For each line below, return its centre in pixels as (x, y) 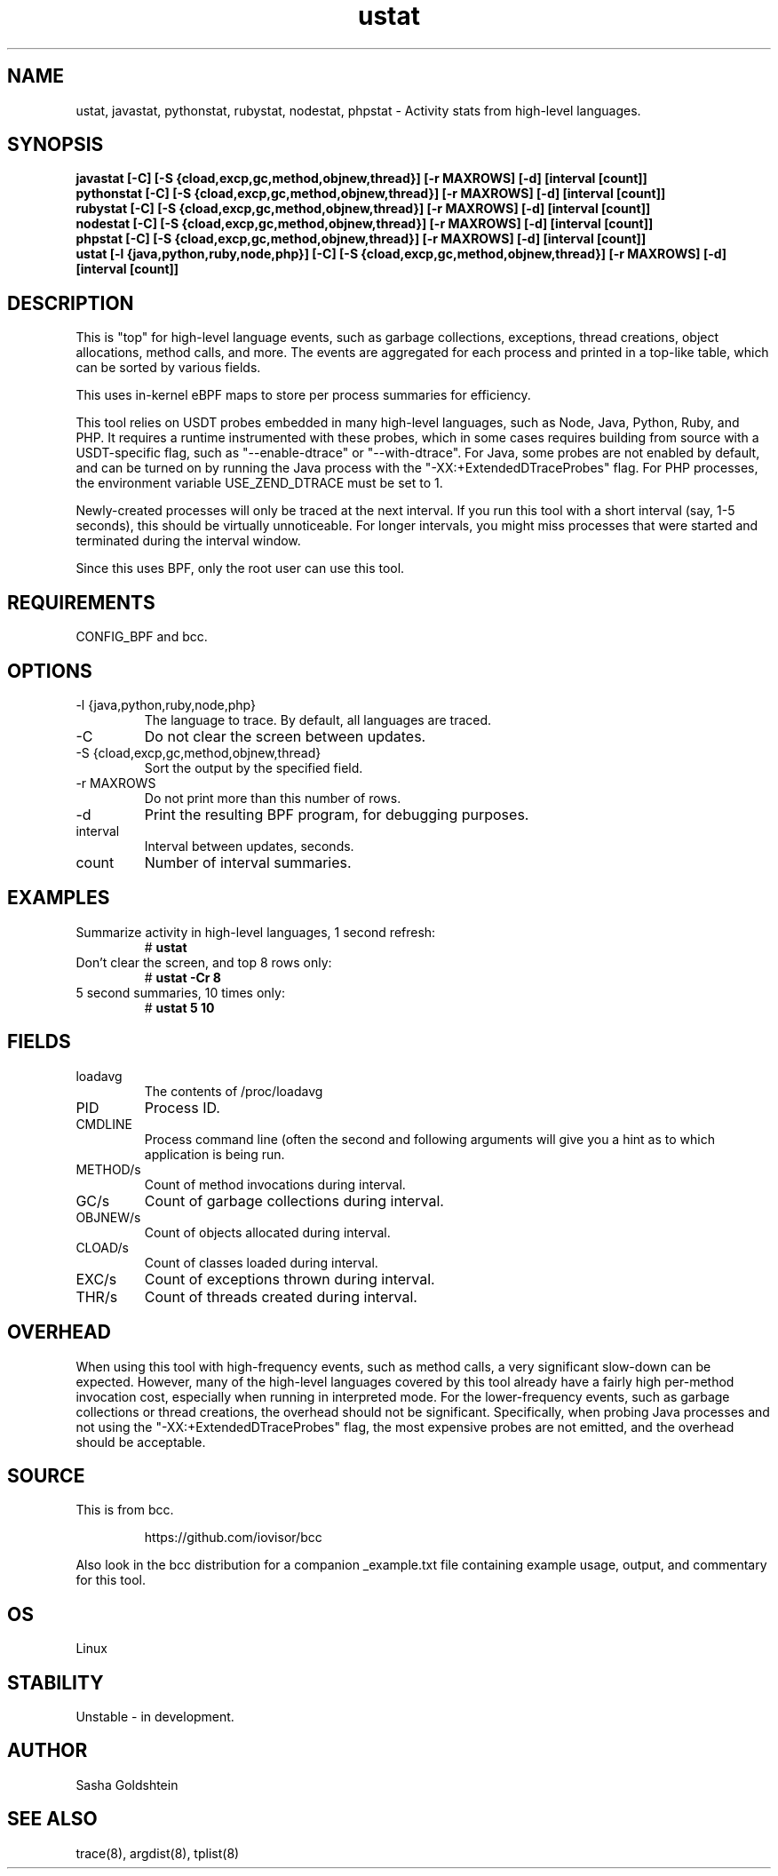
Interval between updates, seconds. (249, 846)
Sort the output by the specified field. (254, 767)
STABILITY (56, 1682)
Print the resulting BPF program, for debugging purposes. (337, 814)
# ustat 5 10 (179, 1007)
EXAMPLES (59, 898)
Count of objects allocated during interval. (267, 1232)
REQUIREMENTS (81, 602)
